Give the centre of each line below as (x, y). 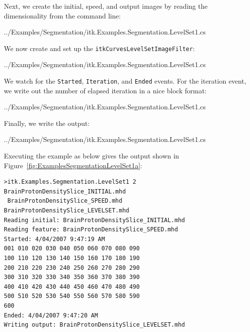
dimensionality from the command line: (62, 15)
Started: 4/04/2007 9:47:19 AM (54, 239)
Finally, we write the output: (47, 123)
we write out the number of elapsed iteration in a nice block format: (105, 90)
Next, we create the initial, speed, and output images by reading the (106, 6)
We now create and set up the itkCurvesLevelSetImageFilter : (99, 48)
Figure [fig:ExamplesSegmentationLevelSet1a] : (73, 165)
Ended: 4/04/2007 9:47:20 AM (51, 315)
